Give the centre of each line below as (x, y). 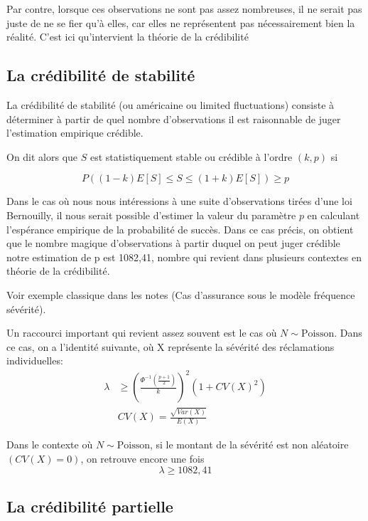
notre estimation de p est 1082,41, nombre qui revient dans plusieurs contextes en (184, 257)
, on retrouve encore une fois (142, 459)
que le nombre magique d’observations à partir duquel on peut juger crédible (173, 243)
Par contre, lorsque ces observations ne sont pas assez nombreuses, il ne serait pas (184, 9)
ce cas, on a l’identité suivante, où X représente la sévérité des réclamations (171, 346)
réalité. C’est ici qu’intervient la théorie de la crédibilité (128, 37)
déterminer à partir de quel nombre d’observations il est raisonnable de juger (174, 119)
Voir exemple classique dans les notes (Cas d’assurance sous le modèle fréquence (181, 294)
